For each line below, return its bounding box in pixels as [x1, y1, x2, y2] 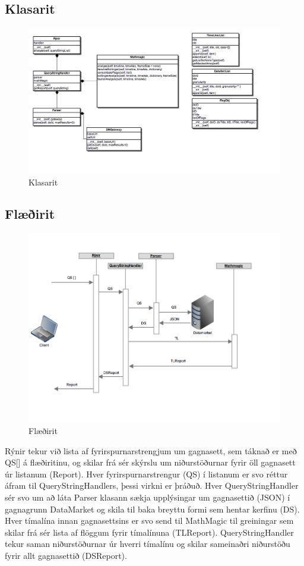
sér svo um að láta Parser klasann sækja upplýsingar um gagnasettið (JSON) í [5, 490, 290, 503]
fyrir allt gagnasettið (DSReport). [5, 549, 127, 561]
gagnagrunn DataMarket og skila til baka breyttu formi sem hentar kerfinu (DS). [5, 502, 300, 515]
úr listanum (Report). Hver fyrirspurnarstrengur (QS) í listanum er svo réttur [5, 467, 288, 480]
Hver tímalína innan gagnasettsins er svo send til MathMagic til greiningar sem [5, 514, 294, 527]
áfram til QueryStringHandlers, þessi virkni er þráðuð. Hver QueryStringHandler [5, 479, 299, 492]
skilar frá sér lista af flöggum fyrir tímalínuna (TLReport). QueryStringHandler [5, 526, 294, 538]
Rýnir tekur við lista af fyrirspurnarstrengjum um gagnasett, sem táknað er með [5, 444, 297, 457]
